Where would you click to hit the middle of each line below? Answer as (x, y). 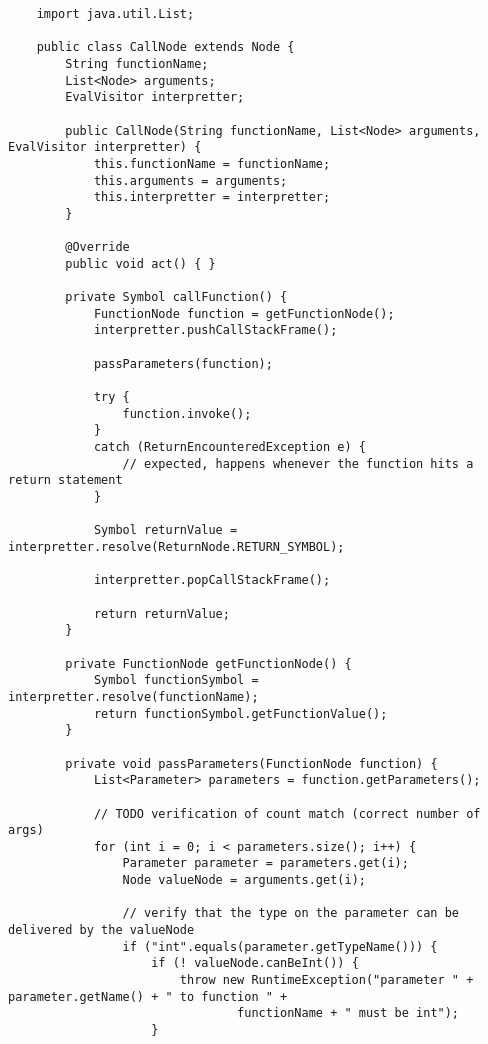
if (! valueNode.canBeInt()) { (255, 963)
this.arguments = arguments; (190, 180)
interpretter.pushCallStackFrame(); (215, 330)
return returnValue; (161, 613)
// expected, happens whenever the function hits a (298, 463)
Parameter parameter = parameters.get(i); (265, 863)
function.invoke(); (187, 413)
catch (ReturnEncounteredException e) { (229, 447)
